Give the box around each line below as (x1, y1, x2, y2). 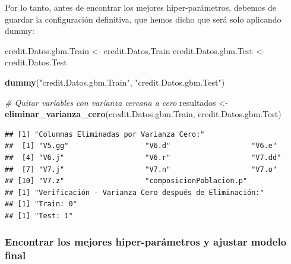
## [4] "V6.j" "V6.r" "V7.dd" (5, 153, 281, 162)
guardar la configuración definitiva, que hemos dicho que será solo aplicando (5, 12, 281, 25)
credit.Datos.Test (5, 56, 67, 68)
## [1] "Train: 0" (5, 200, 77, 209)
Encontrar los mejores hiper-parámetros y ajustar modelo (5, 234, 287, 249)
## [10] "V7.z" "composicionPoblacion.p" (5, 177, 248, 186)
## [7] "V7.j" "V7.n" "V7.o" (5, 165, 277, 174)
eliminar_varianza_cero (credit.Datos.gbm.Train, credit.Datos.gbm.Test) (5, 108, 281, 120)
